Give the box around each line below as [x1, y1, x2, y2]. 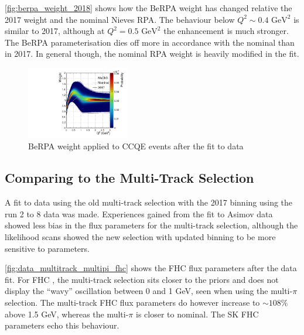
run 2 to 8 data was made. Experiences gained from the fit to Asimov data [5, 207, 273, 220]
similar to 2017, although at [5, 25, 105, 37]
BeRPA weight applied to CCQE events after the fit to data [28, 140, 244, 152]
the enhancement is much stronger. [163, 25, 289, 37]
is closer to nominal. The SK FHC [136, 307, 259, 320]
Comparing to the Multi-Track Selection [5, 169, 254, 187]
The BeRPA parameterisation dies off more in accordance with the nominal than [5, 36, 295, 48]
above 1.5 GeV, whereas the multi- [5, 307, 129, 320]
